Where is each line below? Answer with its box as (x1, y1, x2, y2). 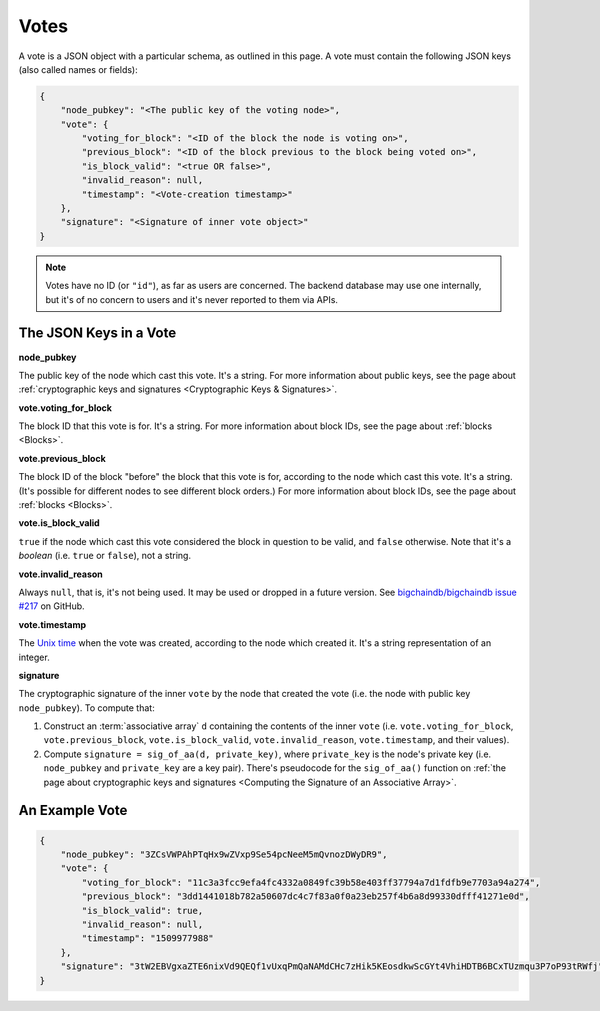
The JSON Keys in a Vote (18, 325, 177, 342)
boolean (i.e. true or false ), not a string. (18, 550, 192, 562)
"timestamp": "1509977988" (81, 933, 214, 944)
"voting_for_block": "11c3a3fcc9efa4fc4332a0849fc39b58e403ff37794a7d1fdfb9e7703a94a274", (81, 876, 541, 888)
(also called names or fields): (18, 63, 139, 75)
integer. (18, 651, 50, 663)
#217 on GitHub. (18, 600, 85, 612)
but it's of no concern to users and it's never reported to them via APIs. (45, 293, 339, 305)
